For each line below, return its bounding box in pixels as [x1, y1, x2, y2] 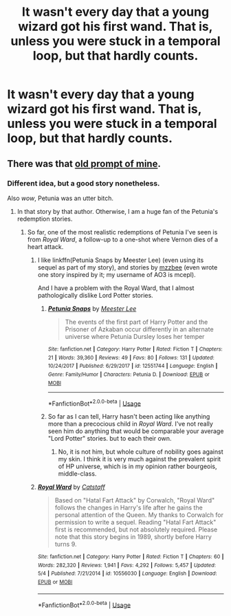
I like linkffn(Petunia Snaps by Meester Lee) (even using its [37, 256, 204, 264]
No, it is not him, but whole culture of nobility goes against [58, 448, 223, 456]
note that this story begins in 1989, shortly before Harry [54, 533, 212, 541]
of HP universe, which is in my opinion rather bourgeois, [58, 462, 218, 471]
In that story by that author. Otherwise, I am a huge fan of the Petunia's [16, 207, 219, 215]
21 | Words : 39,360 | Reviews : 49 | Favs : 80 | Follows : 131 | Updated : [47, 354, 214, 361]
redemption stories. [16, 214, 73, 223]
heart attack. [27, 242, 64, 251]
